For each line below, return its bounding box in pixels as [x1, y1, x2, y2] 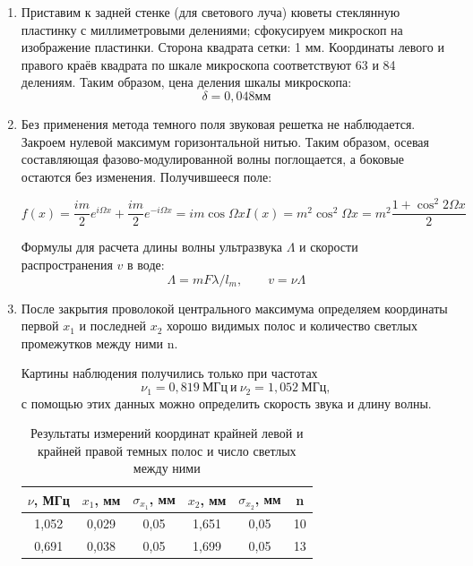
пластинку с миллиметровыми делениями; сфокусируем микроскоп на [21, 20, 403, 39]
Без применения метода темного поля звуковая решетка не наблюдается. [21, 114, 416, 133]
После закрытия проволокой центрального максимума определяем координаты [21, 298, 448, 317]
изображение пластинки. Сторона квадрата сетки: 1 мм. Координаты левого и [21, 38, 444, 56]
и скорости [299, 237, 358, 256]
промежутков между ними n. [21, 333, 178, 352]
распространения [21, 255, 113, 274]
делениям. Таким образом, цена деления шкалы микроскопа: [21, 73, 352, 91]
